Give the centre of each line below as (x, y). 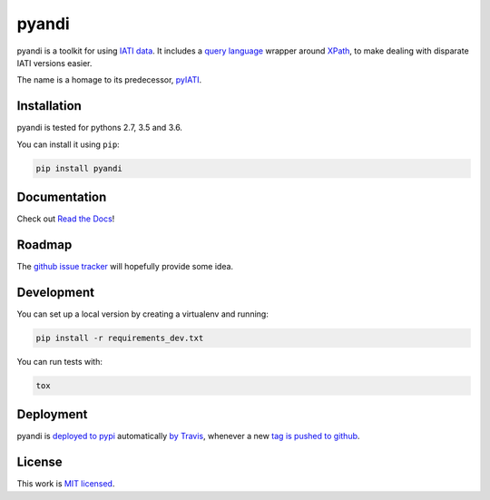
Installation (49, 106)
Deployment (52, 414)
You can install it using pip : (68, 144)
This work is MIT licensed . (66, 484)
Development (56, 292)
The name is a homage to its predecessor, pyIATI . (109, 80)
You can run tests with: (60, 361)
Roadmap (44, 245)
